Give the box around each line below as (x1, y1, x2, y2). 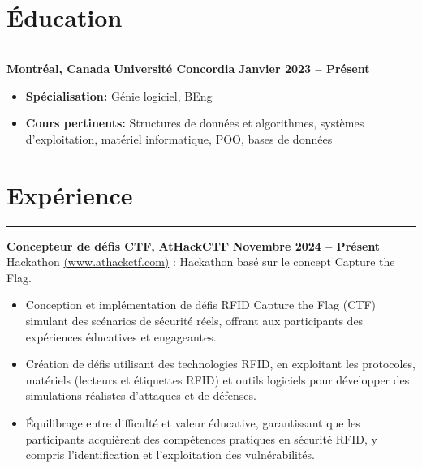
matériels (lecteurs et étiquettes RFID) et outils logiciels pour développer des (25, 371, 410, 388)
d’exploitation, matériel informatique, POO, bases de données (25, 130, 333, 147)
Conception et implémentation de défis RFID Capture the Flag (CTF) (25, 296, 376, 313)
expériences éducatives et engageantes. (25, 328, 217, 345)
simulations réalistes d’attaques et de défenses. (25, 387, 256, 404)
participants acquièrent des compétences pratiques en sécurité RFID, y (25, 430, 377, 447)
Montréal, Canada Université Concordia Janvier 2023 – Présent (6, 60, 370, 77)
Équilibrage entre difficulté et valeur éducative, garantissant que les (25, 414, 360, 431)
